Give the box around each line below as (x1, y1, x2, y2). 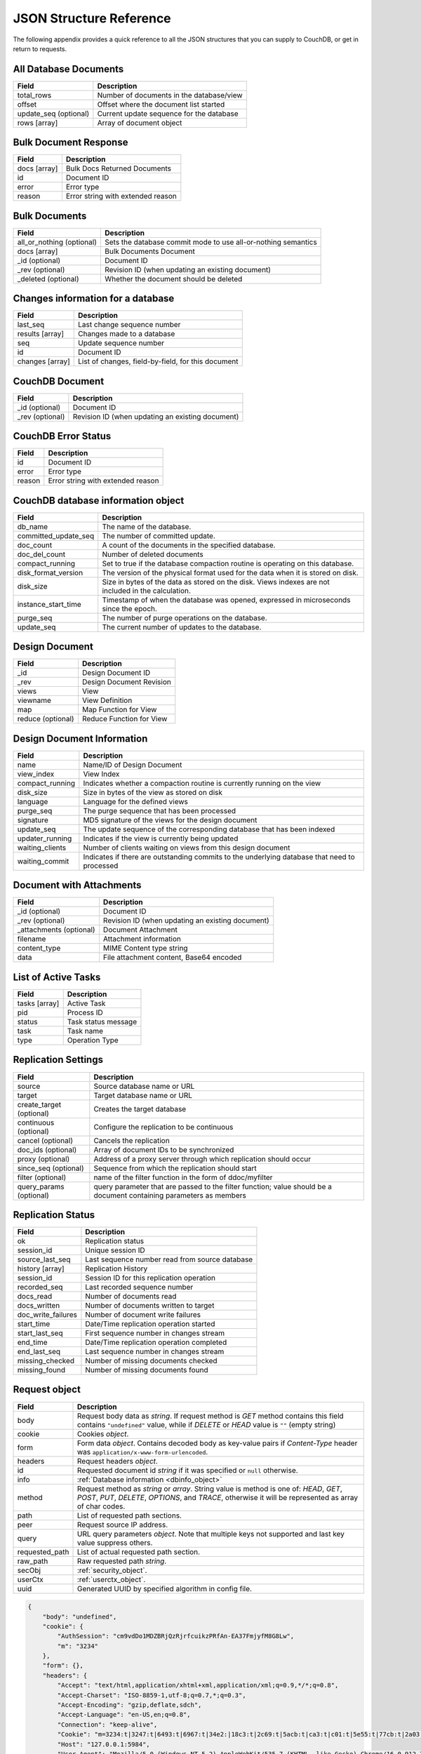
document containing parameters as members (93, 1190, 247, 1200)
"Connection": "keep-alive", (57, 1720, 158, 1729)
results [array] (17, 329, 65, 339)
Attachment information (102, 934, 182, 944)
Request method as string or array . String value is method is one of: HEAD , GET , (77, 1484, 343, 1494)
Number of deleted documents (102, 549, 203, 559)
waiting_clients (17, 843, 67, 852)
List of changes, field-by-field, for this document (78, 356, 239, 366)
